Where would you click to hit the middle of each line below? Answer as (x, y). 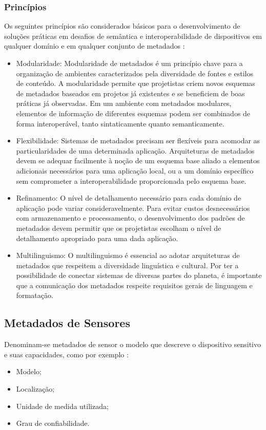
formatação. (35, 295)
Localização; (35, 389)
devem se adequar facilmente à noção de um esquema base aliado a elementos (138, 160)
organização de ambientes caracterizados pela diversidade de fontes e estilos (135, 73)
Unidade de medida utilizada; (62, 406)
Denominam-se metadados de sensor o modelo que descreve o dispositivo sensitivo (133, 344)
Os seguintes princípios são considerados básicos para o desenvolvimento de (122, 26)
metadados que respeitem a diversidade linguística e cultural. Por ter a (127, 265)
